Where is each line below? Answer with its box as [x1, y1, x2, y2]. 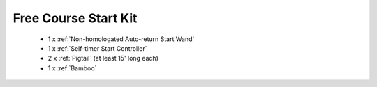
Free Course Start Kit [13, 10, 138, 26]
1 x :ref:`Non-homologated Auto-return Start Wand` [47, 35, 195, 43]
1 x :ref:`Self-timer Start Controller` [47, 44, 147, 52]
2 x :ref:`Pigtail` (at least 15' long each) [47, 54, 158, 63]
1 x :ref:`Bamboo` [47, 63, 97, 72]
